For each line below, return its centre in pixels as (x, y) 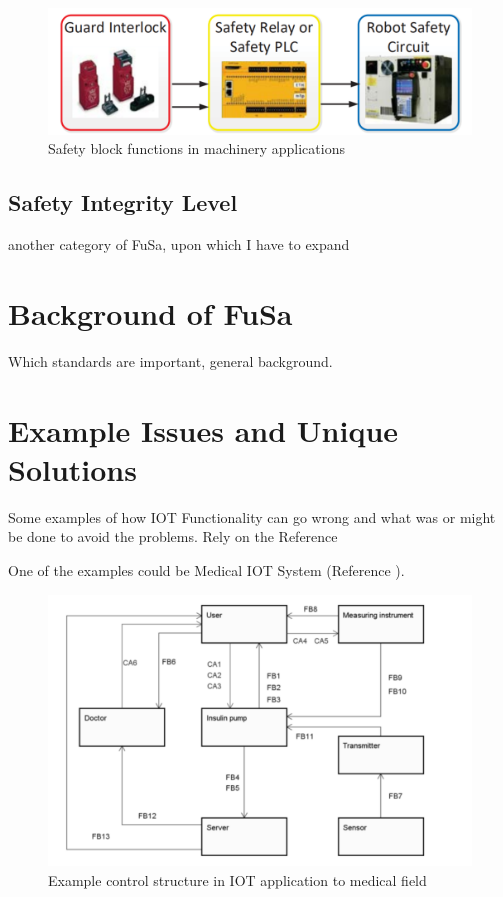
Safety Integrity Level (123, 202)
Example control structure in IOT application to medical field (237, 879)
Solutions (72, 468)
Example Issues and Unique (203, 429)
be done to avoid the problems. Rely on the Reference (173, 536)
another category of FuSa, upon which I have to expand (179, 244)
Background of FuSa (150, 312)
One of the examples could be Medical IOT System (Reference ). (206, 569)
